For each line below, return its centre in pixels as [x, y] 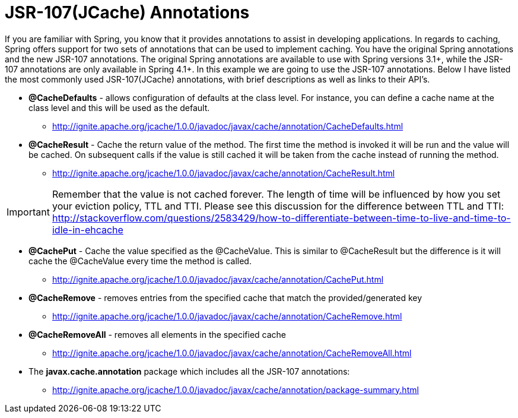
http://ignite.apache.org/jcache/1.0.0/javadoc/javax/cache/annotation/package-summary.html [236, 389]
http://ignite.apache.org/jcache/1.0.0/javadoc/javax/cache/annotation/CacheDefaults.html [228, 126]
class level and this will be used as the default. [119, 107]
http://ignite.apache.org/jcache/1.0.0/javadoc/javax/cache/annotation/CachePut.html [218, 279]
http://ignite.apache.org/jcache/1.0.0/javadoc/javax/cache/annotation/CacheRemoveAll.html [232, 353]
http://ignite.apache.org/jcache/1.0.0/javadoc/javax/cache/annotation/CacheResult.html [224, 173]
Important [28, 212]
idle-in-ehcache [88, 229]
